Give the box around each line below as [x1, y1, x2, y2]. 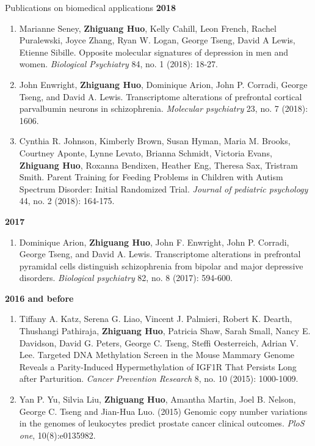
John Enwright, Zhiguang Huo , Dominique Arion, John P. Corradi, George [19, 78, 308, 90]
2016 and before [5, 291, 74, 304]
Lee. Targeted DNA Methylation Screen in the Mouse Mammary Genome [19, 348, 295, 361]
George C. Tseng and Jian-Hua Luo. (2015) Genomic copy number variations [19, 404, 308, 417]
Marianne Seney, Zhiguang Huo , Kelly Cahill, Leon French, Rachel [19, 21, 277, 34]
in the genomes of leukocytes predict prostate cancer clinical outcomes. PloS [19, 417, 305, 430]
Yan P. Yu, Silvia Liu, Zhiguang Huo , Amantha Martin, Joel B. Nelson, [19, 393, 296, 406]
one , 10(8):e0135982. [19, 428, 96, 441]
